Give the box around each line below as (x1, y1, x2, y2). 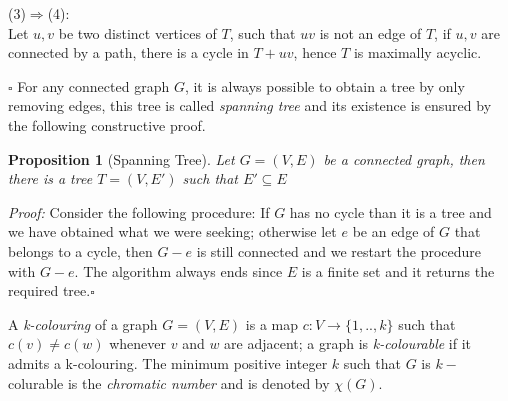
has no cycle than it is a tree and (289, 201, 492, 222)
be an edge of (352, 221, 435, 242)
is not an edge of (319, 22, 422, 43)
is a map (245, 313, 299, 334)
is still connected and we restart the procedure (196, 240, 481, 261)
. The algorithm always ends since (74, 260, 283, 281)
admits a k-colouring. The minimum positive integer (8, 352, 328, 373)
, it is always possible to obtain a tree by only (184, 75, 465, 96)
